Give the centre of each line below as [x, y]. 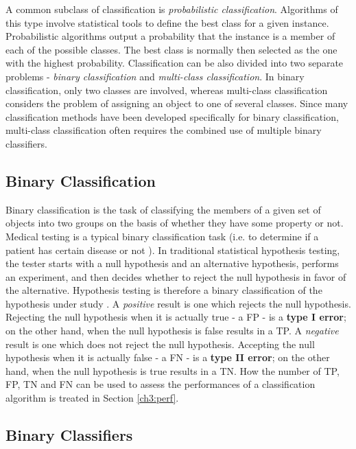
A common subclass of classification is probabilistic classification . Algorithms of [172, 9]
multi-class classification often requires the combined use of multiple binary [164, 130]
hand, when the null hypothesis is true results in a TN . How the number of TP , [173, 370]
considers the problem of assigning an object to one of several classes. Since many [177, 103]
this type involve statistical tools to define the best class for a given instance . [167, 22]
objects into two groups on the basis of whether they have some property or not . [175, 223]
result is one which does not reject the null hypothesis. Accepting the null [160, 344]
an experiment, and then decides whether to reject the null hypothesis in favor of [176, 276]
